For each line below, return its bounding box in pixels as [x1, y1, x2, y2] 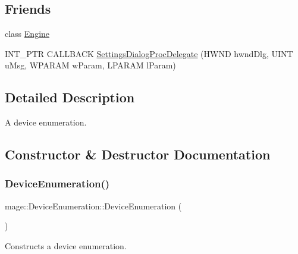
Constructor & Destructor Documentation [5, 145, 271, 164]
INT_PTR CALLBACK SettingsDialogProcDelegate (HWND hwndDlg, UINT [5, 47, 293, 59]
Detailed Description [5, 88, 135, 106]
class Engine [5, 27, 50, 40]
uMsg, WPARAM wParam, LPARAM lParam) [5, 59, 176, 71]
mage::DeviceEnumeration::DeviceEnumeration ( [5, 199, 182, 212]
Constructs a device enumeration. [5, 239, 127, 252]
